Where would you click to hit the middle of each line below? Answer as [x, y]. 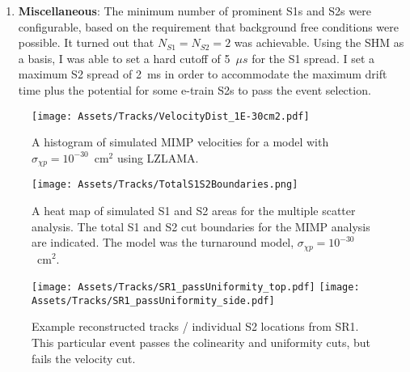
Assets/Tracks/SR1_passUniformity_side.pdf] [153, 300]
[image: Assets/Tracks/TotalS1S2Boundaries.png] [165, 185]
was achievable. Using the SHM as [319, 42]
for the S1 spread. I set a [313, 58]
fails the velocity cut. [84, 358]
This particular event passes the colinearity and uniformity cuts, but [201, 342]
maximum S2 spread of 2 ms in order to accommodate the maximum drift [203, 74]
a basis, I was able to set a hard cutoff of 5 [124, 58]
